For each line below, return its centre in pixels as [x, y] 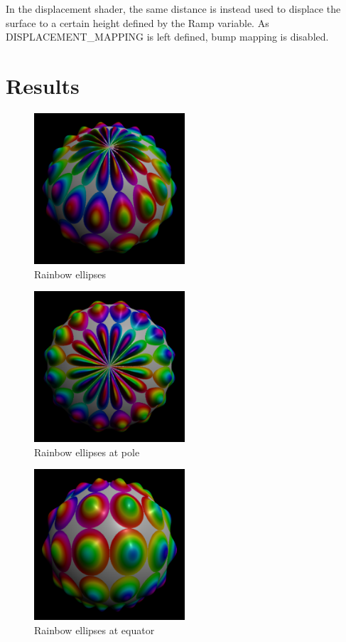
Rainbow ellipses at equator [94, 630]
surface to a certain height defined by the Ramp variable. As [137, 22]
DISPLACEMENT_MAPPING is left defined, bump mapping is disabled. [167, 37]
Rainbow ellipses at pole [87, 452]
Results [43, 85]
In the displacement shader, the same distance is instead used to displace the [173, 9]
